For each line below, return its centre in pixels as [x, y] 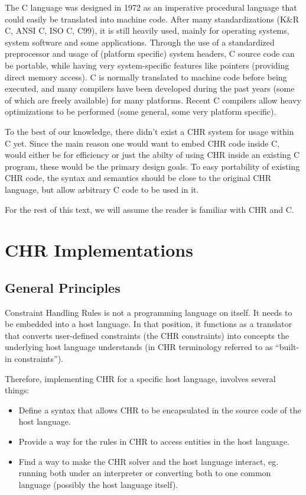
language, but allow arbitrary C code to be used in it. [102, 189]
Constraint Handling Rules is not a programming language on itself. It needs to [149, 312]
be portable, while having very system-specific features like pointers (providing [147, 65]
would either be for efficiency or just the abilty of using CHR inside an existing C [152, 155]
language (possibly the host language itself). [98, 484]
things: [17, 390]
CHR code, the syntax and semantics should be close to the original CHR [138, 178]
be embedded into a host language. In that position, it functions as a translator [149, 324]
